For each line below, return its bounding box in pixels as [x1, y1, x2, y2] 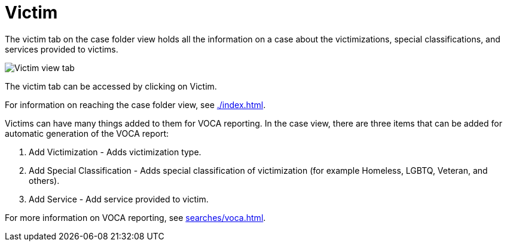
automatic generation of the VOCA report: [5, 128, 169, 139]
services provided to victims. [5, 44, 118, 54]
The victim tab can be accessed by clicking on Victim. [5, 81, 217, 91]
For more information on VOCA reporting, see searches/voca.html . [5, 212, 266, 223]
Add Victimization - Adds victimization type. [29, 146, 201, 157]
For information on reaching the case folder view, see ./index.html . [5, 99, 266, 110]
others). [29, 175, 60, 186]
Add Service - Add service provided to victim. [29, 193, 209, 204]
